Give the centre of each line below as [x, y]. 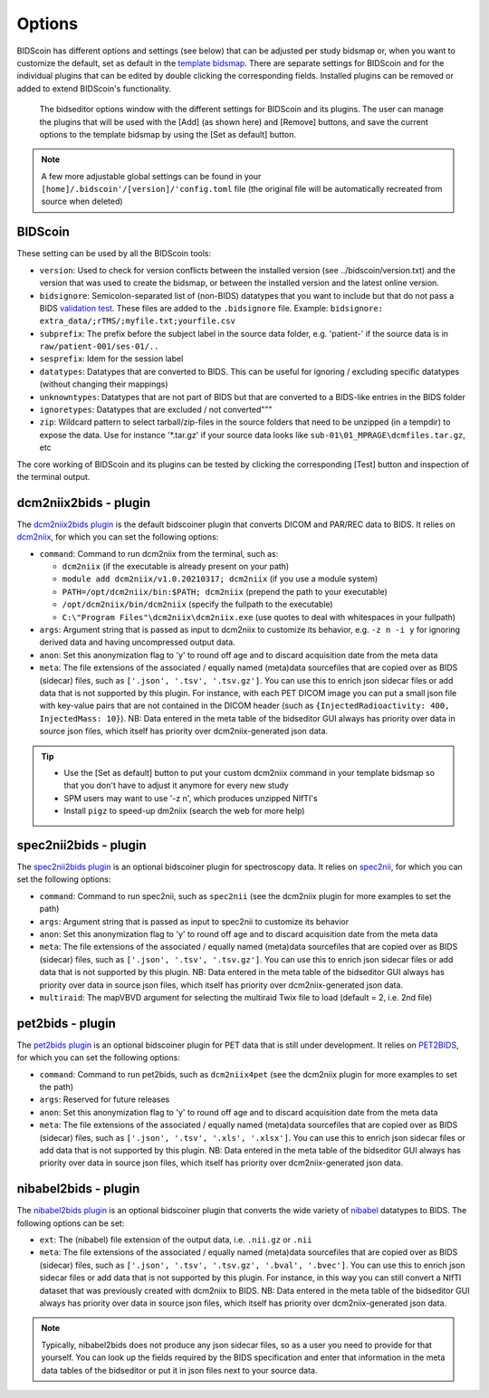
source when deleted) [82, 201]
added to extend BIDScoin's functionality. [94, 88]
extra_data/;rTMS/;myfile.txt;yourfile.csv [137, 321]
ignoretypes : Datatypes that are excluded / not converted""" [156, 410]
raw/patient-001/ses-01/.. [99, 347]
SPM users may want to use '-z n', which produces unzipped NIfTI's [191, 798]
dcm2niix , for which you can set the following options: [118, 537]
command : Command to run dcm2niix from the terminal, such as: [159, 553]
